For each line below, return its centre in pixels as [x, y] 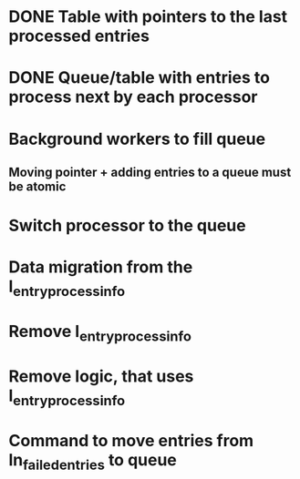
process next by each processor [133, 97]
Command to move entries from [131, 440]
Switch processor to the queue [128, 226]
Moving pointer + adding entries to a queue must [150, 172]
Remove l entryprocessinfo [100, 333]
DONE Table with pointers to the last [148, 17]
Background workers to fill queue [137, 139]
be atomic [37, 186]
